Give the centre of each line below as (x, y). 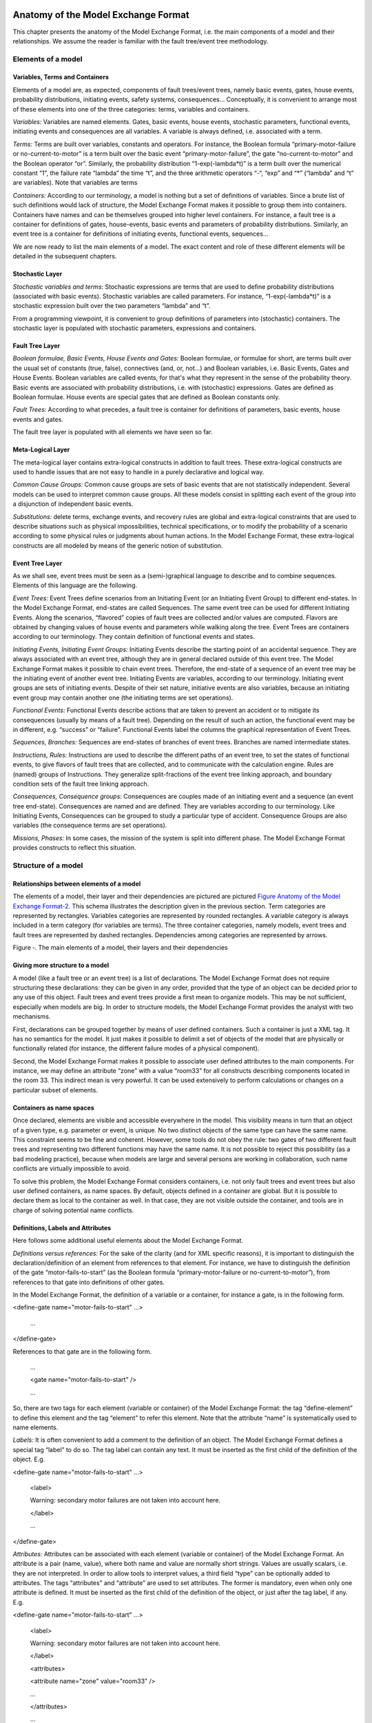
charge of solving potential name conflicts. (73, 1210)
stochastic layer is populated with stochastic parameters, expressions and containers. (135, 328)
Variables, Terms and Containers (61, 77)
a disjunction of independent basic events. (73, 504)
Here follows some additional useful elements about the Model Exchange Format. (128, 1241)
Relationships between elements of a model (77, 884)
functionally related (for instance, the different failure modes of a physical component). (136, 1048)
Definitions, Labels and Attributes (62, 1227)
